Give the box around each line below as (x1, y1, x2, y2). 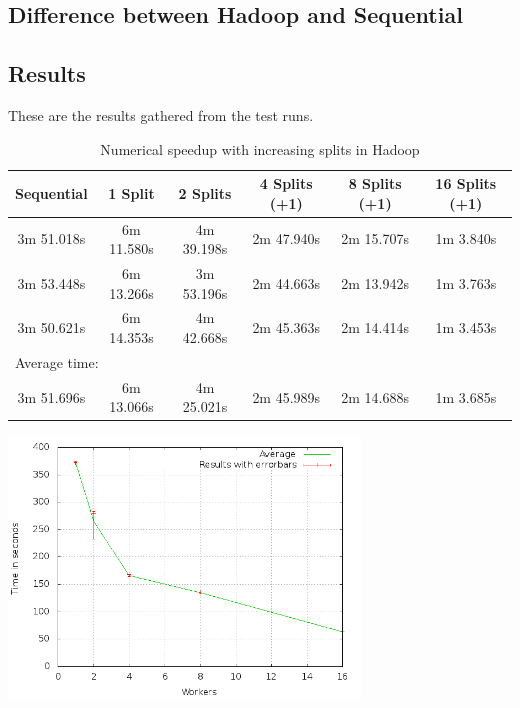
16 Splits (435, 173, 497, 194)
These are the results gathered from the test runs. (8, 104, 314, 125)
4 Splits (259, 173, 313, 194)
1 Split (108, 182, 155, 203)
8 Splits (348, 173, 402, 194)
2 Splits (178, 182, 232, 203)
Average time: (15, 351, 99, 372)
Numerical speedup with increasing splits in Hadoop (100, 138, 420, 159)
